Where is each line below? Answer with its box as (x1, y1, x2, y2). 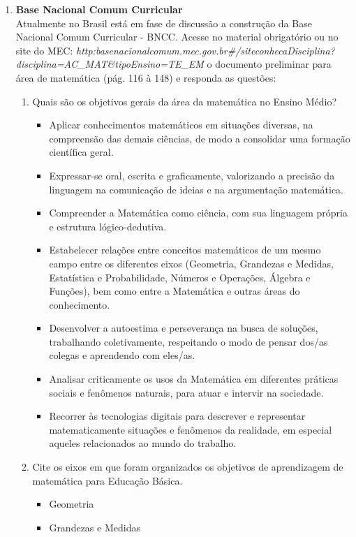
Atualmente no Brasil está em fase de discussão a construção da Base (15, 15, 312, 30)
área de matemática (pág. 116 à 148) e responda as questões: (15, 70, 276, 84)
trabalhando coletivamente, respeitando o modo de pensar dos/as (49, 334, 328, 348)
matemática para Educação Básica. (32, 473, 183, 487)
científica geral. (49, 145, 114, 159)
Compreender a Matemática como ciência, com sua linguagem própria (49, 205, 348, 220)
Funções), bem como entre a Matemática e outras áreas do (49, 284, 300, 298)
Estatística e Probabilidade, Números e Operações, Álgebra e (49, 270, 311, 284)
